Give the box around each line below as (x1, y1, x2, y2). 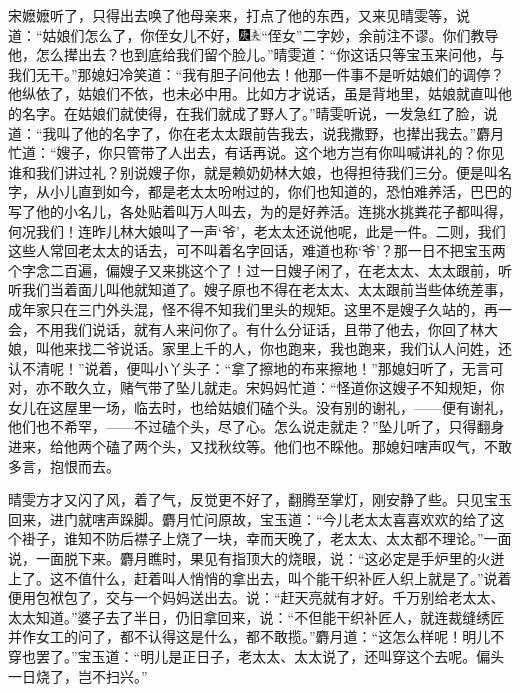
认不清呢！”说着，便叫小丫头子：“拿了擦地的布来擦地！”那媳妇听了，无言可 (8, 357, 504, 378)
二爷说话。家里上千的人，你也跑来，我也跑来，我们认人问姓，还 (91, 338, 512, 359)
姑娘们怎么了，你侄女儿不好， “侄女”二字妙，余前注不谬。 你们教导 (42, 24, 499, 45)
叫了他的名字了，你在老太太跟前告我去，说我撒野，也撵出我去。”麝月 (56, 122, 505, 143)
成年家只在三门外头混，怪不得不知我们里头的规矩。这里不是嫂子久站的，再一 (8, 298, 512, 319)
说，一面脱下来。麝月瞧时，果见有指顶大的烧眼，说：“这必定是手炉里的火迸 (8, 548, 505, 569)
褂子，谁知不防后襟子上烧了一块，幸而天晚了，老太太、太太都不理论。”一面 (21, 528, 512, 549)
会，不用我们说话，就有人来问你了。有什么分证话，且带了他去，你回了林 (8, 318, 484, 339)
